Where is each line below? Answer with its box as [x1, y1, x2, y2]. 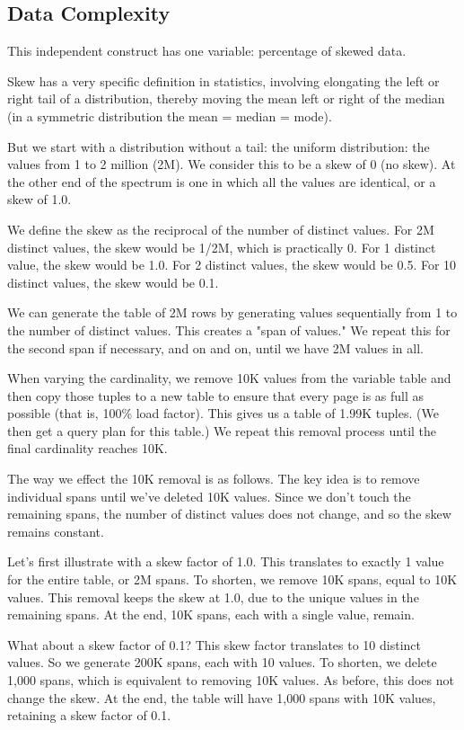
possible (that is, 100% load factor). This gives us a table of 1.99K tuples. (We [7, 404, 439, 423]
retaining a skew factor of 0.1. [7, 706, 171, 725]
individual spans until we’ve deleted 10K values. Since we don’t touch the [7, 486, 411, 505]
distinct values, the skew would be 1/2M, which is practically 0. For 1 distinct [7, 237, 436, 256]
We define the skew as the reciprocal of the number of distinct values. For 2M [7, 219, 434, 238]
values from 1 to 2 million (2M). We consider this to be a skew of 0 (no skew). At [7, 155, 456, 174]
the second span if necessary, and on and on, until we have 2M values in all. [7, 338, 424, 357]
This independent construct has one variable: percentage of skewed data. [7, 41, 407, 60]
